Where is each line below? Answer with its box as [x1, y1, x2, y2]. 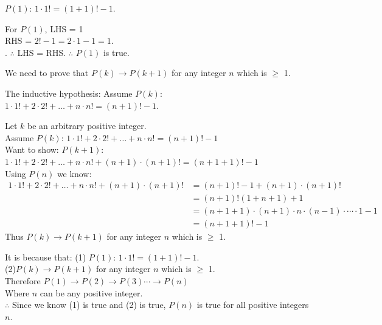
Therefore [5, 274, 41, 287]
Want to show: [5, 143, 59, 156]
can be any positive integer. [40, 286, 143, 299]
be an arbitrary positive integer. [27, 119, 147, 132]
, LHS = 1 [44, 22, 83, 35]
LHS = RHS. [17, 46, 66, 58]
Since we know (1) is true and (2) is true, [12, 298, 166, 311]
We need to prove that [5, 66, 89, 79]
